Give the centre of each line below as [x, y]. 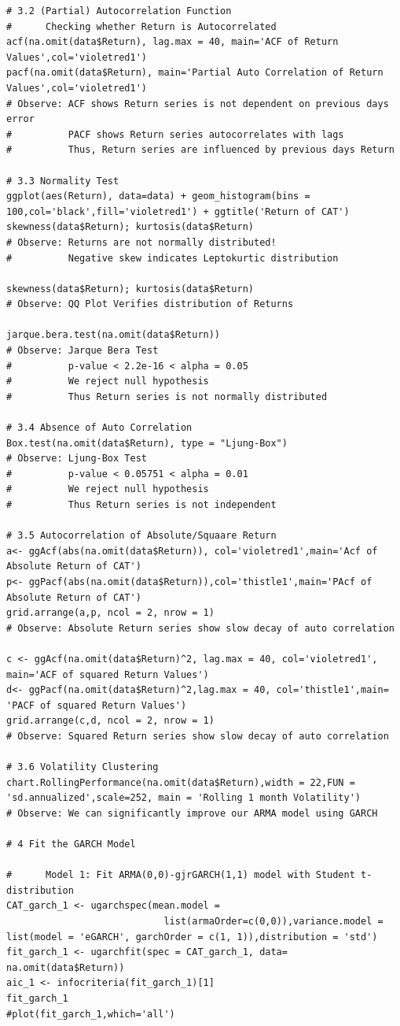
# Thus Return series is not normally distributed [167, 396]
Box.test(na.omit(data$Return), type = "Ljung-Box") [147, 443]
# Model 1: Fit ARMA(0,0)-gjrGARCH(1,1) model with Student [181, 875]
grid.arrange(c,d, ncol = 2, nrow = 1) [110, 721]
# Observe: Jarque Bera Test [83, 351]
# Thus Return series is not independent [141, 505]
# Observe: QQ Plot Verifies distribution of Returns [150, 304]
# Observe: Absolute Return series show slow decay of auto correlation [200, 628]
